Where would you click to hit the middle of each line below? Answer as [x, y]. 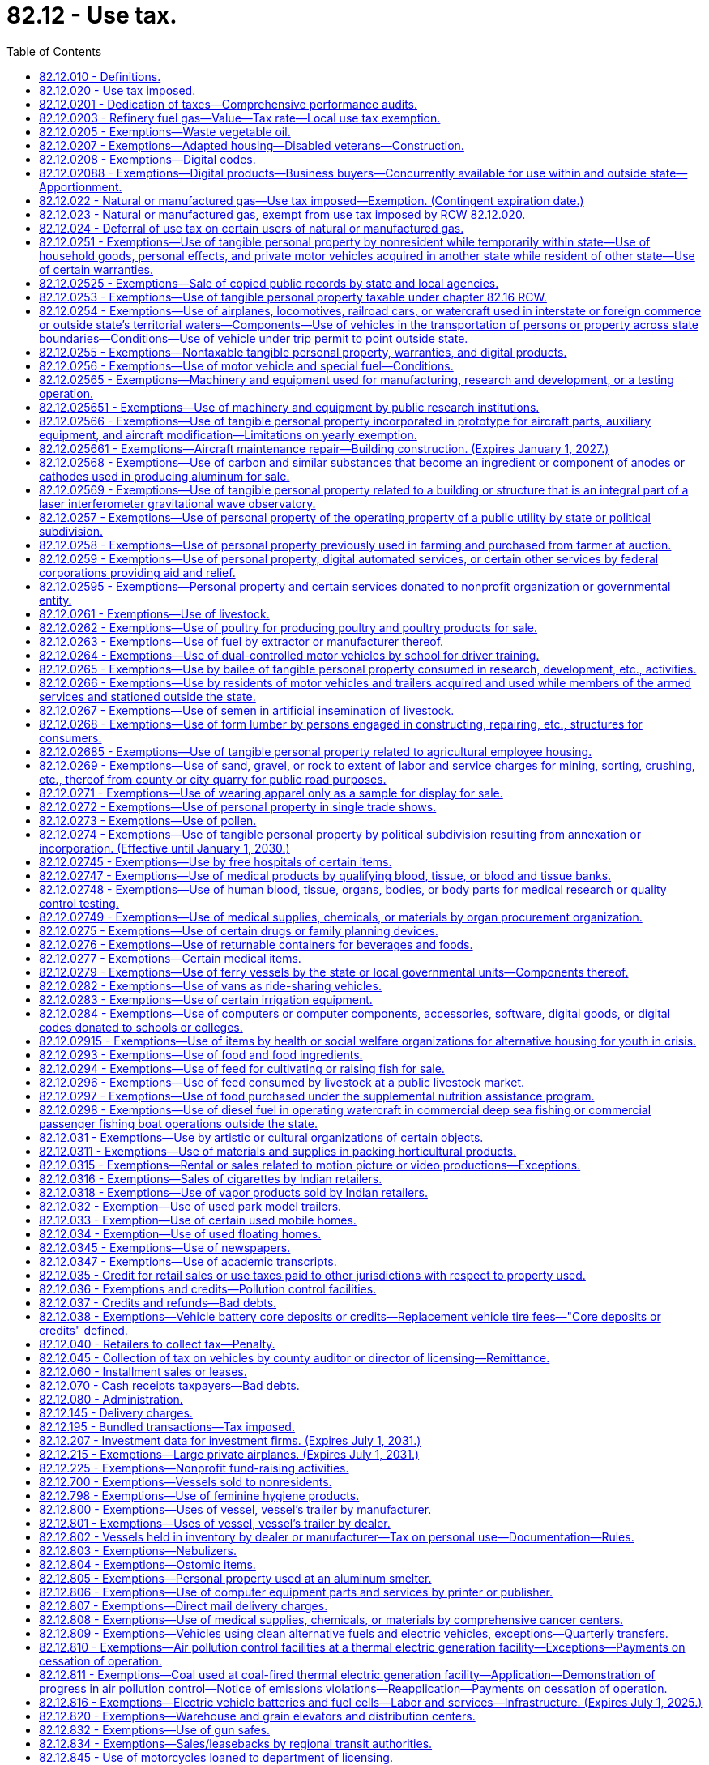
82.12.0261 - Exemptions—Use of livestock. [154, 613]
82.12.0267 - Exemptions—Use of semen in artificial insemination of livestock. [247, 710]
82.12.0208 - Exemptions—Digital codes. [147, 159]
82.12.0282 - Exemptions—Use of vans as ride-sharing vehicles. [210, 985]
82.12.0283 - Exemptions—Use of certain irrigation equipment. [206, 999]
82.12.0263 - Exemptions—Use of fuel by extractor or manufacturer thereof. [241, 641]
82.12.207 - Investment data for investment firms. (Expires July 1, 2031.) [230, 1440]
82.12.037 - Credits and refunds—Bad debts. [158, 1302]
